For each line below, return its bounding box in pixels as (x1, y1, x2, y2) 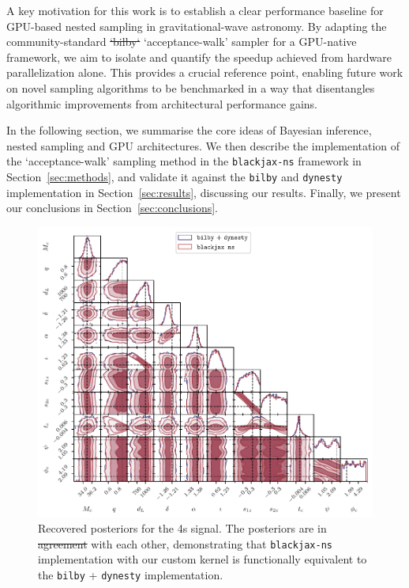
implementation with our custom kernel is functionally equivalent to (38, 551, 367, 567)
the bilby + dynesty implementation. (38, 567, 223, 582)
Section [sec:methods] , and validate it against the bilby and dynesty (6, 169, 343, 184)
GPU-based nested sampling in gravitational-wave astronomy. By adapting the (6, 17, 387, 34)
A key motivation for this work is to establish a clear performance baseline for (6, 2, 384, 18)
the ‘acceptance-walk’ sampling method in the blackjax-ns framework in (6, 153, 362, 169)
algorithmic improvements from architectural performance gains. (6, 95, 317, 112)
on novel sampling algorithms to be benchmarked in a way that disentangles (6, 79, 375, 96)
